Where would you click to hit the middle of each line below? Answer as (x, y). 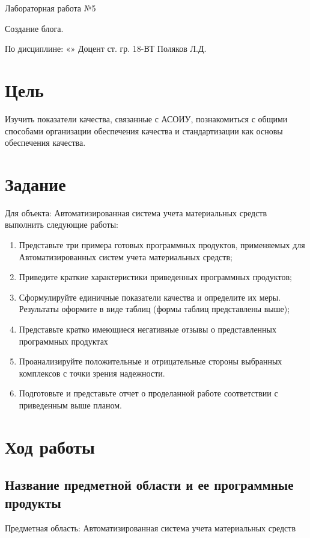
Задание (35, 183)
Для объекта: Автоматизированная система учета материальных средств (136, 212)
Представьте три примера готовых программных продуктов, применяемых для (162, 245)
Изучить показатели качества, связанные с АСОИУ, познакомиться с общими (146, 118)
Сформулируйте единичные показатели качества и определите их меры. (150, 297)
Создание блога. (34, 28)
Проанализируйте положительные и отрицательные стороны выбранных (150, 361)
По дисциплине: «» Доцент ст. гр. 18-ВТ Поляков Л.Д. (106, 48)
